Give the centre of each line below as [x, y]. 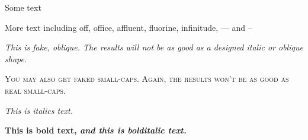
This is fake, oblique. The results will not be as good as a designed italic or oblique [154, 47]
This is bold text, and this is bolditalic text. [96, 130]
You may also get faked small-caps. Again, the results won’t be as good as [147, 79]
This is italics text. [39, 110]
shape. [16, 58]
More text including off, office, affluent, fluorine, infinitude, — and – [129, 27]
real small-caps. [35, 90]
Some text [23, 7]
